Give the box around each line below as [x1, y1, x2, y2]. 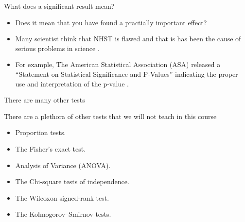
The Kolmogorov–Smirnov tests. [15, 209, 111, 219]
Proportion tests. [15, 127, 66, 137]
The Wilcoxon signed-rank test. [15, 192, 109, 203]
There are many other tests [4, 95, 85, 105]
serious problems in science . [15, 43, 100, 53]
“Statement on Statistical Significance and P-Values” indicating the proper [15, 68, 238, 79]
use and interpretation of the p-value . [15, 78, 129, 88]
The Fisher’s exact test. [15, 143, 86, 154]
